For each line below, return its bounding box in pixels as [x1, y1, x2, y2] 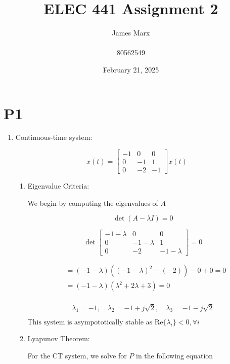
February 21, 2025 [103, 64, 159, 75]
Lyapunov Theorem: [27, 333, 90, 344]
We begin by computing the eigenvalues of [27, 197, 158, 208]
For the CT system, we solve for [27, 350, 127, 361]
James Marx [112, 27, 150, 38]
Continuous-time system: [15, 132, 93, 142]
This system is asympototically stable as [27, 319, 153, 326]
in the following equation [135, 350, 213, 361]
